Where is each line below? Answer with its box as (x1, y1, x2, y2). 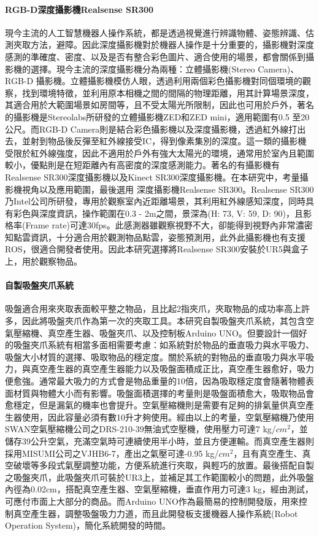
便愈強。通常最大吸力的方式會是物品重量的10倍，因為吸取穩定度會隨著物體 (5, 375, 306, 387)
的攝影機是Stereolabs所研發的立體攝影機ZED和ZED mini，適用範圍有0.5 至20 (5, 110, 310, 123)
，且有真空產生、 (233, 446, 302, 459)
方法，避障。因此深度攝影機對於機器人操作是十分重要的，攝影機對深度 (30, 38, 314, 51)
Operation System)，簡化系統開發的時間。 (5, 519, 171, 532)
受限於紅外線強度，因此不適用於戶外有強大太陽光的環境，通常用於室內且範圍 (5, 146, 314, 159)
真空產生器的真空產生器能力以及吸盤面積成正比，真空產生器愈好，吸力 (30, 362, 314, 375)
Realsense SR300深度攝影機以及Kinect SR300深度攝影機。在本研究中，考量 (5, 170, 300, 183)
